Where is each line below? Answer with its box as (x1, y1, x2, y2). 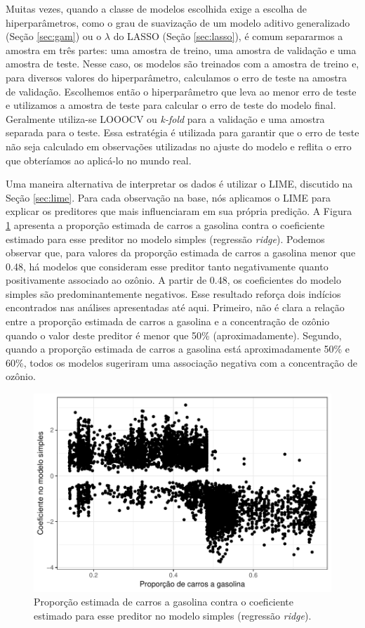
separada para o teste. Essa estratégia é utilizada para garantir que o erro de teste (6, 125, 359, 140)
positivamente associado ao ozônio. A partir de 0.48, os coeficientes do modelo (6, 273, 341, 287)
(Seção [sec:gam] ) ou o (6, 29, 102, 44)
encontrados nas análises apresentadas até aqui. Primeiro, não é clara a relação (6, 300, 345, 315)
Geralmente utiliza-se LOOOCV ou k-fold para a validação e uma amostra (6, 111, 325, 126)
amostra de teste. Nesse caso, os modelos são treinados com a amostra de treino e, (6, 56, 359, 71)
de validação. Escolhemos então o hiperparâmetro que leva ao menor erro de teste (6, 84, 357, 98)
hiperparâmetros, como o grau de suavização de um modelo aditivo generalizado (6, 15, 350, 30)
